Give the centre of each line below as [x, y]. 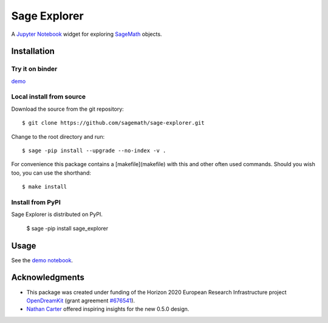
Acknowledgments [48, 278]
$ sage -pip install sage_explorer [67, 228]
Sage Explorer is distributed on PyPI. [57, 214]
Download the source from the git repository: [67, 109]
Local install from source [49, 97]
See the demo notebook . [42, 260]
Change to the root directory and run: [58, 136]
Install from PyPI [36, 202]
